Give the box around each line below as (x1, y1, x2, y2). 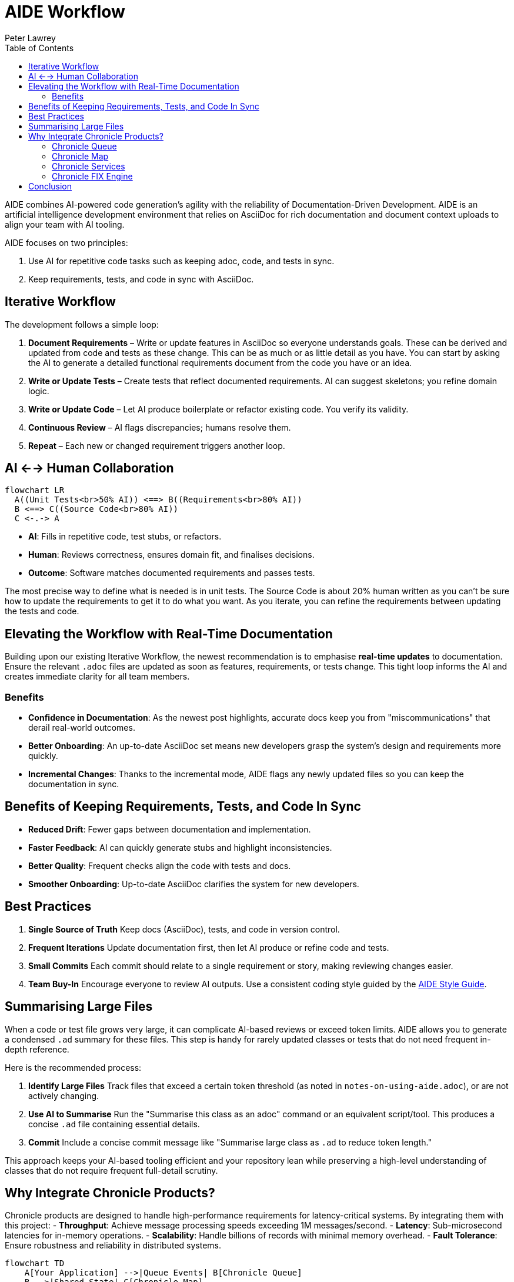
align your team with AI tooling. (5, 219, 125, 229)
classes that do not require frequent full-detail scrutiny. (5, 1165, 218, 1176)
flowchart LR (5, 485, 65, 495)
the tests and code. (5, 606, 79, 617)
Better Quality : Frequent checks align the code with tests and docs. (28, 860, 291, 871)
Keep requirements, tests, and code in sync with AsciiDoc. (28, 274, 254, 284)
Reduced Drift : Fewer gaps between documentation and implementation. (28, 824, 311, 834)
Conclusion (28, 181, 72, 191)
